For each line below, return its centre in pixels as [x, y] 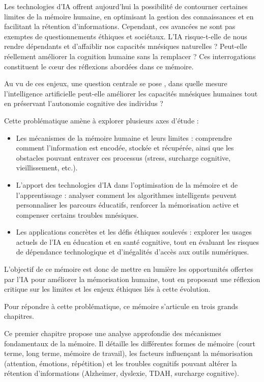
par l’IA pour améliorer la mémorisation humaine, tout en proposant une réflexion [132, 279]
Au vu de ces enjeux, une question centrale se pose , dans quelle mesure [116, 83]
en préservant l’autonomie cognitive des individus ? [84, 103]
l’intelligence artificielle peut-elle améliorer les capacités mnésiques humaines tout [131, 93]
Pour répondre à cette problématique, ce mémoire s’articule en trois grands [121, 306]
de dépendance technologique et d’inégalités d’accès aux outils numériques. [133, 252]
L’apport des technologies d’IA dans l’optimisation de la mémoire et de [127, 184]
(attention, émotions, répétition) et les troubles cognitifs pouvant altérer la [121, 363]
